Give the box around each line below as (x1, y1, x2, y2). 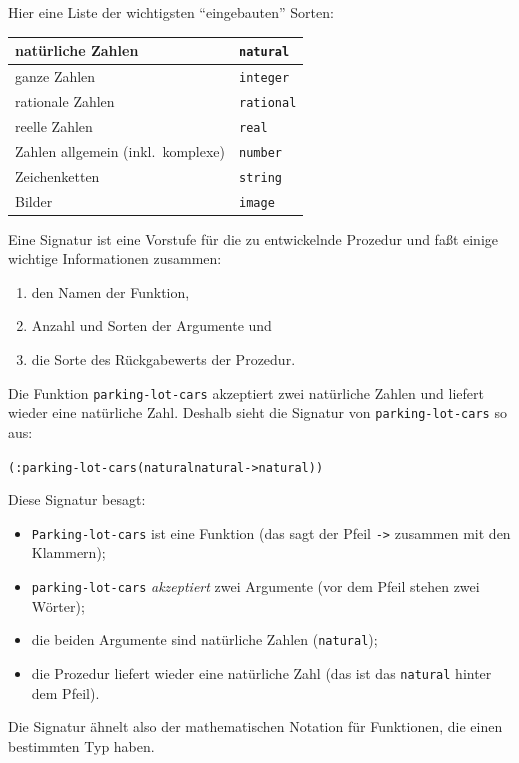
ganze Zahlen (15, 66, 96, 87)
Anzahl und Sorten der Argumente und (31, 315, 272, 336)
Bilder (15, 190, 53, 211)
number (239, 145, 282, 160)
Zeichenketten (15, 165, 100, 186)
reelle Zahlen (15, 115, 93, 136)
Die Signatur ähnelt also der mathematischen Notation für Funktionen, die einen (8, 716, 503, 737)
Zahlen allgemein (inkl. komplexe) (15, 140, 226, 161)
